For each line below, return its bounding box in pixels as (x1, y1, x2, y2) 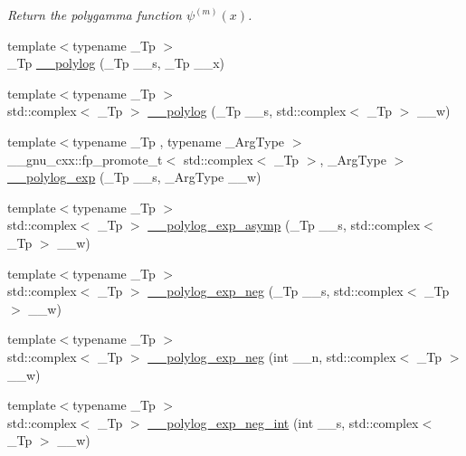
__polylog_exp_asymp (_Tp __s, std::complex (147, 215, 421, 234)
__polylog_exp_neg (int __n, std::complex (147, 347, 396, 366)
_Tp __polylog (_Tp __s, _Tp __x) (7, 53, 225, 72)
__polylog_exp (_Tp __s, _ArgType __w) (7, 167, 262, 186)
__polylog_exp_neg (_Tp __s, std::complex (147, 281, 404, 300)
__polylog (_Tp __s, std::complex (147, 101, 347, 120)
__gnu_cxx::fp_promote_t (7, 149, 163, 168)
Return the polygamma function (7, 5, 182, 24)
